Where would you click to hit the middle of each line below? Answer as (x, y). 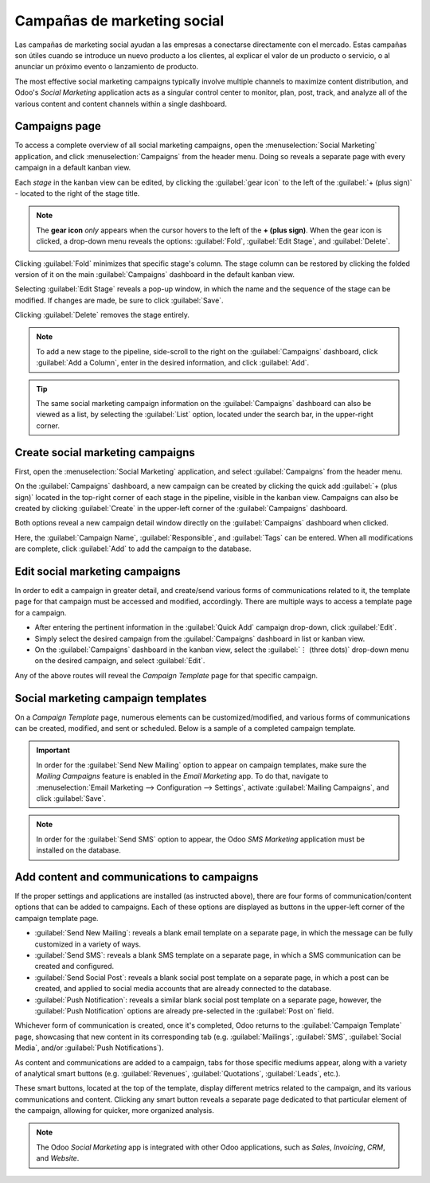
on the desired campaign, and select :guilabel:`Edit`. (120, 661)
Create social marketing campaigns (105, 453)
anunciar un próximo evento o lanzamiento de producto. (107, 67)
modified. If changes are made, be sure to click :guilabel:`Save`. (119, 300)
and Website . (58, 1158)
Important (53, 750)
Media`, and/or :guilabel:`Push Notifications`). (89, 1048)
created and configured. (74, 966)
